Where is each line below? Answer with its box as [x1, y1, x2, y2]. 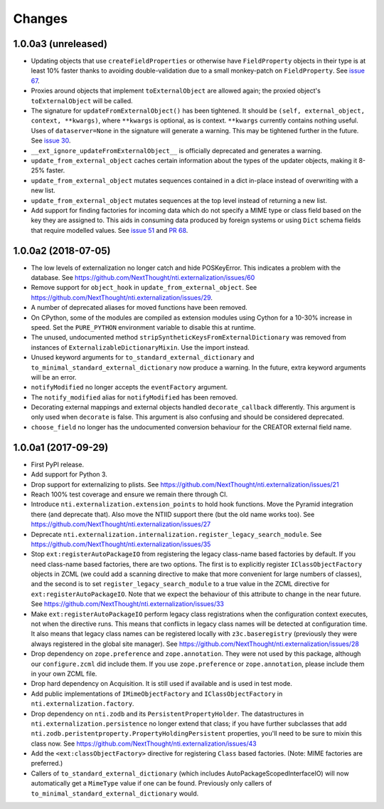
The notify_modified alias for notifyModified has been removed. [31, 392, 238, 402]
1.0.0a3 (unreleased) [13, 38, 108, 50]
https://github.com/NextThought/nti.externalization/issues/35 [31, 540, 211, 548]
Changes [13, 11, 68, 26]
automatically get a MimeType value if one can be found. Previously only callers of [31, 779, 272, 788]
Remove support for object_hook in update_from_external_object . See [31, 283, 257, 292]
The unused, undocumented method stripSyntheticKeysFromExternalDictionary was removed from [31, 333, 346, 342]
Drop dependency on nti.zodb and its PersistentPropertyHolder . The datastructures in [31, 709, 304, 718]
